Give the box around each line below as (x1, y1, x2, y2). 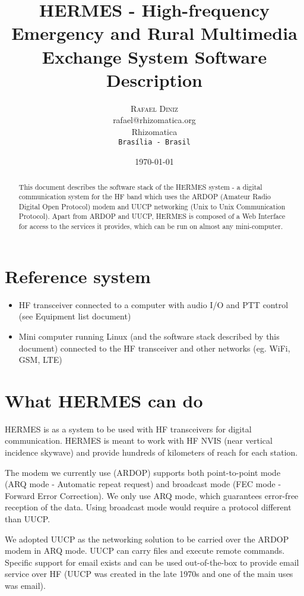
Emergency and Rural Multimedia (11, 21, 297, 45)
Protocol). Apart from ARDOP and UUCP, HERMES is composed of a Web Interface (18, 211, 286, 221)
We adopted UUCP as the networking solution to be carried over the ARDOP (5, 532, 289, 545)
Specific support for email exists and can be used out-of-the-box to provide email (5, 556, 299, 568)
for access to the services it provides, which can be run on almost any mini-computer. (18, 221, 283, 231)
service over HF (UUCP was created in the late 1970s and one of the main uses (5, 567, 293, 580)
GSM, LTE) (18, 353, 62, 366)
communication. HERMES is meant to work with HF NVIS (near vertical (5, 434, 273, 447)
